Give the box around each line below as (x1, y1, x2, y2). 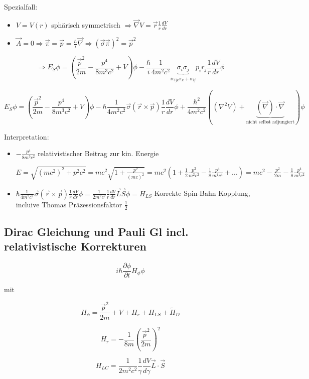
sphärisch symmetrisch (51, 19, 120, 30)
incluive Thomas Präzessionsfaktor (16, 199, 122, 209)
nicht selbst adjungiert (246, 119, 294, 125)
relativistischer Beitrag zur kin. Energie (38, 148, 159, 159)
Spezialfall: (4, 2, 38, 12)
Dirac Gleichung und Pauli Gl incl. (4, 223, 189, 239)
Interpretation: (4, 131, 49, 142)
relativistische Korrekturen (4, 238, 147, 254)
